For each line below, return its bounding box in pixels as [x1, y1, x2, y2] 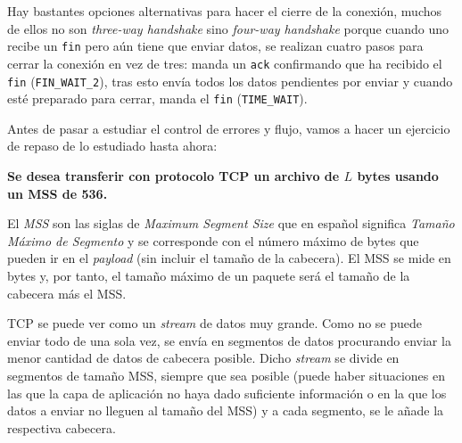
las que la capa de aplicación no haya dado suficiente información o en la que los [7, 383, 447, 402]
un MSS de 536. [7, 184, 108, 202]
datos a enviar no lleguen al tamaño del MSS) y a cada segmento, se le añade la [7, 401, 444, 420]
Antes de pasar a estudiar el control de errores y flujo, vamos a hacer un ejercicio [7, 119, 450, 137]
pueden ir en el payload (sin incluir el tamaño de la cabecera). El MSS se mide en [7, 249, 451, 267]
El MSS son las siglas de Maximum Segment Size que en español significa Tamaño [7, 214, 455, 233]
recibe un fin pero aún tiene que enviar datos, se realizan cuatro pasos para [7, 37, 424, 55]
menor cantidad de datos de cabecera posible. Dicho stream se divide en [7, 349, 400, 367]
